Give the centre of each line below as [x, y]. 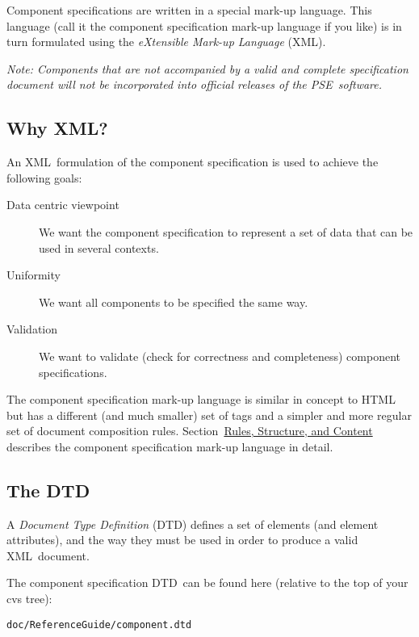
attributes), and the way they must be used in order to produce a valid [182, 540]
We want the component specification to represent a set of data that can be [226, 231]
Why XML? [57, 128]
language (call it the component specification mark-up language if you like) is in [204, 25]
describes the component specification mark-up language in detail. [170, 446]
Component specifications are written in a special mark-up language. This [189, 10]
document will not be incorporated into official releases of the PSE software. [195, 84]
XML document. [48, 555]
